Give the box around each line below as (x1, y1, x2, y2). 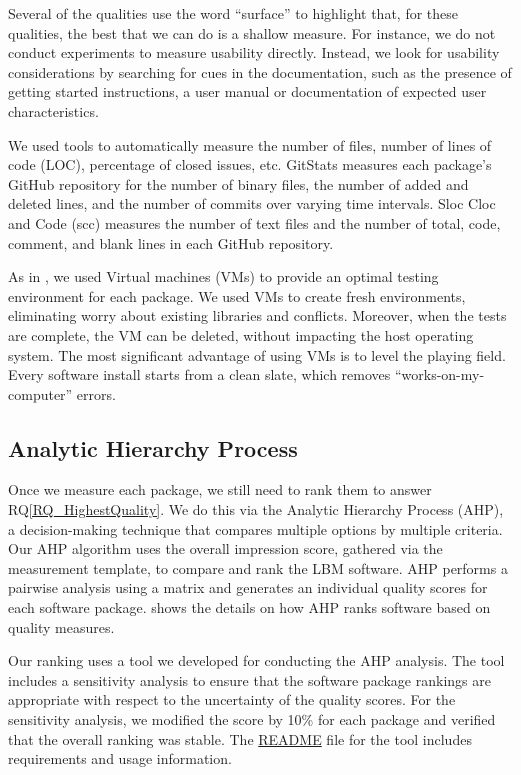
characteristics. (8, 100, 99, 121)
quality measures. (8, 616, 115, 637)
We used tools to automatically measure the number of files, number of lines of (8, 134, 492, 155)
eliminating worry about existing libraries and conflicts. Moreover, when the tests (8, 305, 507, 326)
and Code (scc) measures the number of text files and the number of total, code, (8, 212, 501, 233)
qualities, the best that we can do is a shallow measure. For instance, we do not (8, 22, 496, 43)
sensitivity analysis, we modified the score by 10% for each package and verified (8, 709, 496, 730)
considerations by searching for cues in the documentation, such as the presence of (8, 61, 512, 82)
